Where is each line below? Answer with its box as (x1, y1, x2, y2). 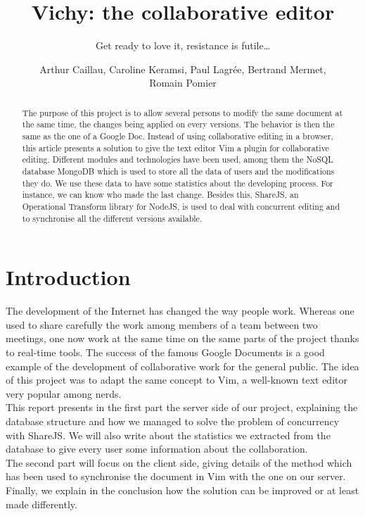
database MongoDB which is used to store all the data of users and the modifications (22, 165, 335, 177)
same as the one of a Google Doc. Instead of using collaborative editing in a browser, (22, 130, 333, 142)
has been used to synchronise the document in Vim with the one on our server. (6, 469, 346, 484)
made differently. (6, 496, 77, 511)
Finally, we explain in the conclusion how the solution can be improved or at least (6, 482, 359, 497)
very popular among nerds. (6, 386, 122, 401)
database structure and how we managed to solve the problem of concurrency (6, 413, 340, 428)
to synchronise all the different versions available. (22, 212, 203, 224)
